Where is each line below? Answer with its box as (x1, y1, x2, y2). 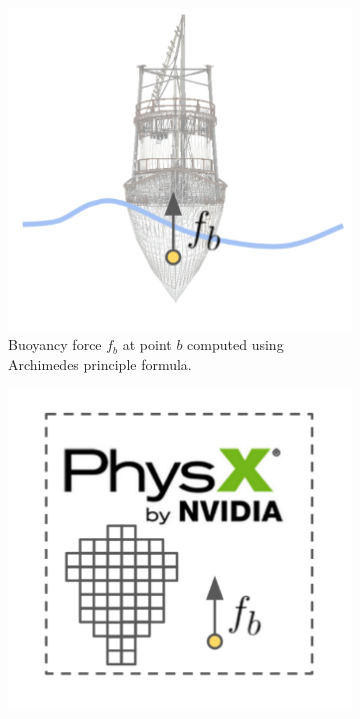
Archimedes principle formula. (8, 353, 192, 374)
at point (122, 334, 172, 355)
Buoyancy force (8, 334, 102, 355)
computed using (187, 334, 284, 355)
